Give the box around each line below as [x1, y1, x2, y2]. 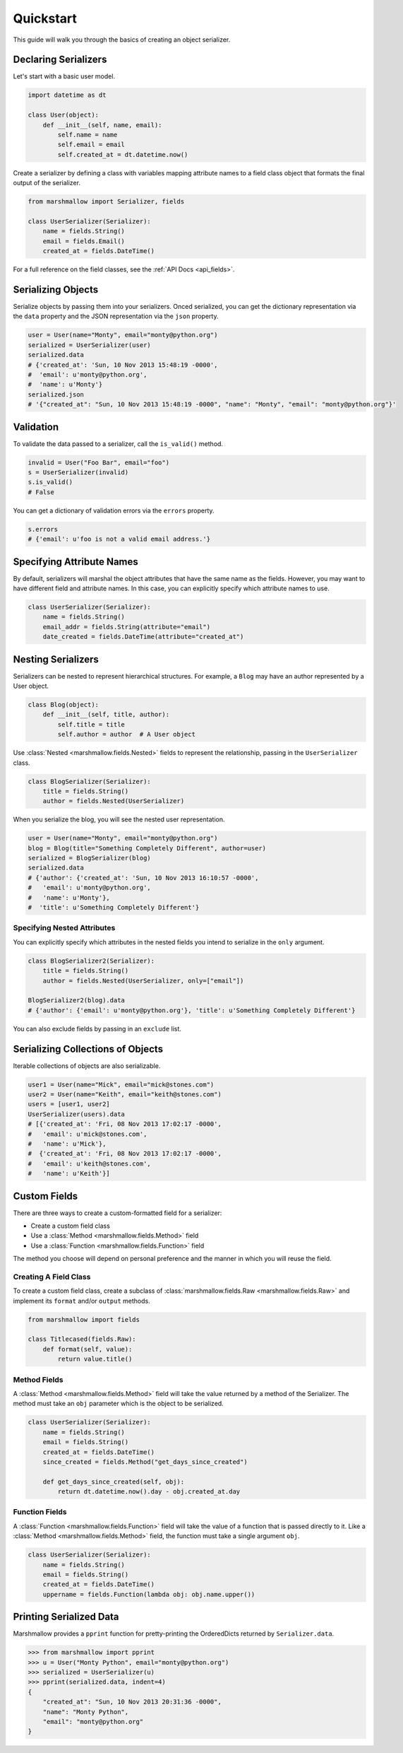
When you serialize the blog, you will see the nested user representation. [13, 815, 225, 823]
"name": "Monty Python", [42, 1708, 129, 1716]
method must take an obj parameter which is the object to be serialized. [13, 1400, 224, 1408]
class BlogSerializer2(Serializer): [28, 956, 155, 965]
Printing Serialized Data [13, 1611, 119, 1623]
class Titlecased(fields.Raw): [28, 1335, 137, 1343]
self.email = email [57, 141, 125, 148]
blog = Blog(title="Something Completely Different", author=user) [28, 844, 267, 852]
